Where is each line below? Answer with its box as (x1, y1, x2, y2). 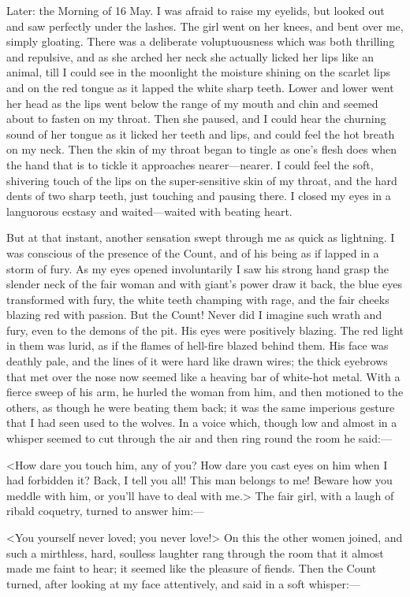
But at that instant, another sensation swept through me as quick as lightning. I (6, 229, 395, 246)
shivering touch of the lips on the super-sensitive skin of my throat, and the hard (6, 172, 397, 188)
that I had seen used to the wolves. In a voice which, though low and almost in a (6, 414, 397, 431)
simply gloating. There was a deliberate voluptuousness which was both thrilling (6, 33, 395, 50)
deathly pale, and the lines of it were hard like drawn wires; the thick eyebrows (6, 353, 388, 369)
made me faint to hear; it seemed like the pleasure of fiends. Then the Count (6, 560, 377, 577)
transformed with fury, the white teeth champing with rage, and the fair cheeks (6, 291, 389, 307)
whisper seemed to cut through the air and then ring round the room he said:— (6, 430, 392, 447)
